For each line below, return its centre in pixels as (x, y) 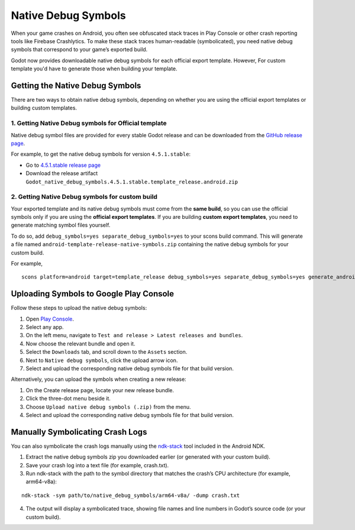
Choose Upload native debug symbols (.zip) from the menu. (109, 407)
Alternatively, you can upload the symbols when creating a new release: (99, 379)
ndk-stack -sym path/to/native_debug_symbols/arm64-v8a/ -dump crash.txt (131, 495)
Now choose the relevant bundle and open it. (80, 344)
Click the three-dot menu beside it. (68, 399)
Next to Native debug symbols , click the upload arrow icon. (102, 360)
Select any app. (45, 327)
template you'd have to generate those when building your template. (94, 69)
